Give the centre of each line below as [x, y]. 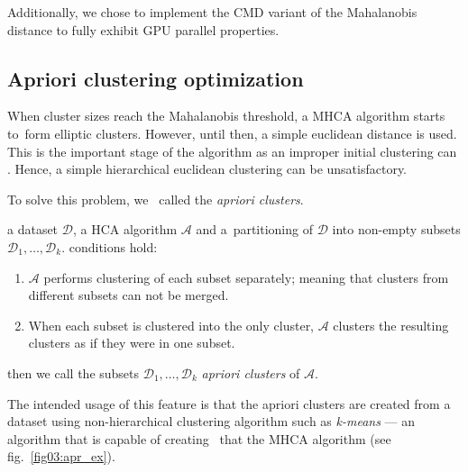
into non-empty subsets [396, 229]
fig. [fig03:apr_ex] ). [61, 456]
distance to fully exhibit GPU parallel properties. [143, 29]
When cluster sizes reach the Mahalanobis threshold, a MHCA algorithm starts [226, 116]
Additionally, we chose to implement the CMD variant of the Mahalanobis [212, 12]
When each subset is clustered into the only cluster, [171, 325]
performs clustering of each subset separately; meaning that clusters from [246, 277]
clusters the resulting [391, 325]
